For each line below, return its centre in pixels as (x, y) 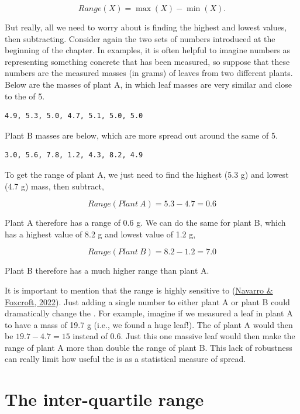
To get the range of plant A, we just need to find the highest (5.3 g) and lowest (147, 174)
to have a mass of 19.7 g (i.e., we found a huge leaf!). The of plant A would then (149, 324)
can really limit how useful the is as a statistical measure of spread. (125, 359)
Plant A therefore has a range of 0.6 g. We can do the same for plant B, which (145, 222)
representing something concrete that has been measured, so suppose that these (147, 61)
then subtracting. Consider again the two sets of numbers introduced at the (140, 38)
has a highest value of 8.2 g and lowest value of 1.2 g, (100, 234)
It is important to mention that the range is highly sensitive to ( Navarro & (139, 290)
